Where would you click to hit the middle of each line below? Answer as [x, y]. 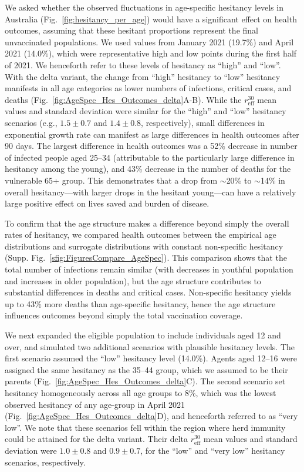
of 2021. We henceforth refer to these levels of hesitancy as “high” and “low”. [143, 64]
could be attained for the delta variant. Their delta [97, 439]
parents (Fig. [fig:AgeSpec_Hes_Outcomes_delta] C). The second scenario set [145, 381]
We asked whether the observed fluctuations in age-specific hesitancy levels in [144, 7]
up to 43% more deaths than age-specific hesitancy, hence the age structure [140, 303]
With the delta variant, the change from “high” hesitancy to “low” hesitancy [143, 76]
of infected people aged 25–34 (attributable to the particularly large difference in [150, 157]
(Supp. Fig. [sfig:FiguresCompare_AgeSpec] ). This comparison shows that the [146, 257]
